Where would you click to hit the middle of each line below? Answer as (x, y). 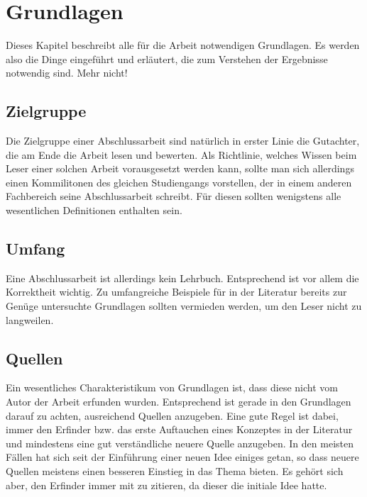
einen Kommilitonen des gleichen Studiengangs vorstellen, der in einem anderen (179, 182)
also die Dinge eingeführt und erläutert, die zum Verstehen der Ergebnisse (167, 58)
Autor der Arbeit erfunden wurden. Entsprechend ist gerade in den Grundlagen (179, 402)
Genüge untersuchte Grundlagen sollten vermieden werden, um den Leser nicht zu (184, 306)
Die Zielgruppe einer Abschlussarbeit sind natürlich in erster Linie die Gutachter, (183, 141)
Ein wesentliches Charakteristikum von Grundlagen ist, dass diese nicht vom (172, 387)
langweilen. (30, 319)
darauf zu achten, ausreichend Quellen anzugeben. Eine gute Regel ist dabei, (172, 415)
